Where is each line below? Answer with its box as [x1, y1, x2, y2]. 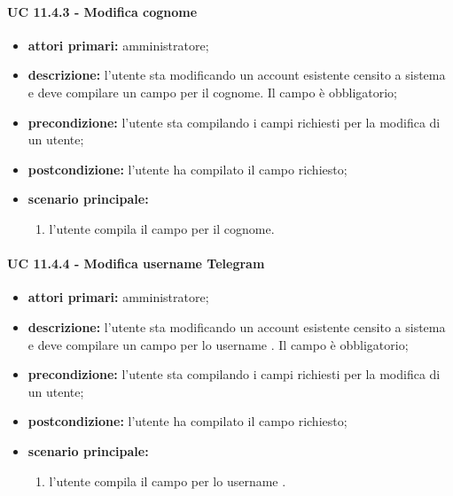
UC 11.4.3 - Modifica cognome [7, 2, 198, 20]
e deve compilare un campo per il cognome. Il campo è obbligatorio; [27, 82, 398, 101]
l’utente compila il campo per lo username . [49, 471, 286, 490]
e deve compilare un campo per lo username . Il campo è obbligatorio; [27, 335, 409, 353]
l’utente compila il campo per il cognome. [49, 219, 275, 237]
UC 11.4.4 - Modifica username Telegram [7, 254, 265, 273]
